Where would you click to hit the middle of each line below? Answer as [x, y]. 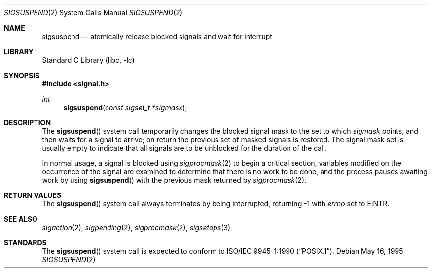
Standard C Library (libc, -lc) [88, 60]
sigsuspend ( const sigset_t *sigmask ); [125, 107]
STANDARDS [25, 243]
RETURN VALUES [33, 195]
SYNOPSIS [22, 75]
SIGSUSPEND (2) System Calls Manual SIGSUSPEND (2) [93, 13]
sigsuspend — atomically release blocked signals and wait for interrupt [157, 36]
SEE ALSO [21, 219]
